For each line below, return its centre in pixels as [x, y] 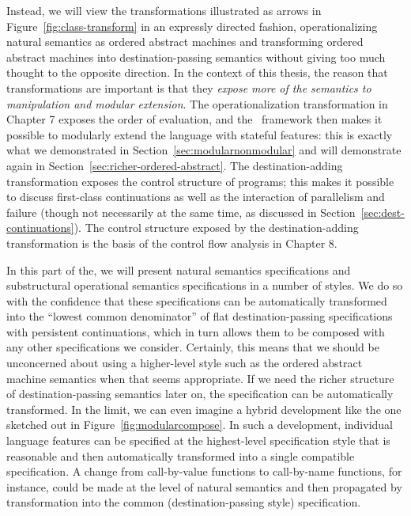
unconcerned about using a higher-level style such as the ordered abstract [185, 363]
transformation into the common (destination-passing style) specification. [184, 502]
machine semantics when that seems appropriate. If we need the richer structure [200, 378]
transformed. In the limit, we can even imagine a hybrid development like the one [204, 409]
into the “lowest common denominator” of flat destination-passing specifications [200, 316]
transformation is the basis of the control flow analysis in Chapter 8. [172, 243]
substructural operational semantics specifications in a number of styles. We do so [205, 285]
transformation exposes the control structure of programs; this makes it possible [200, 181]
